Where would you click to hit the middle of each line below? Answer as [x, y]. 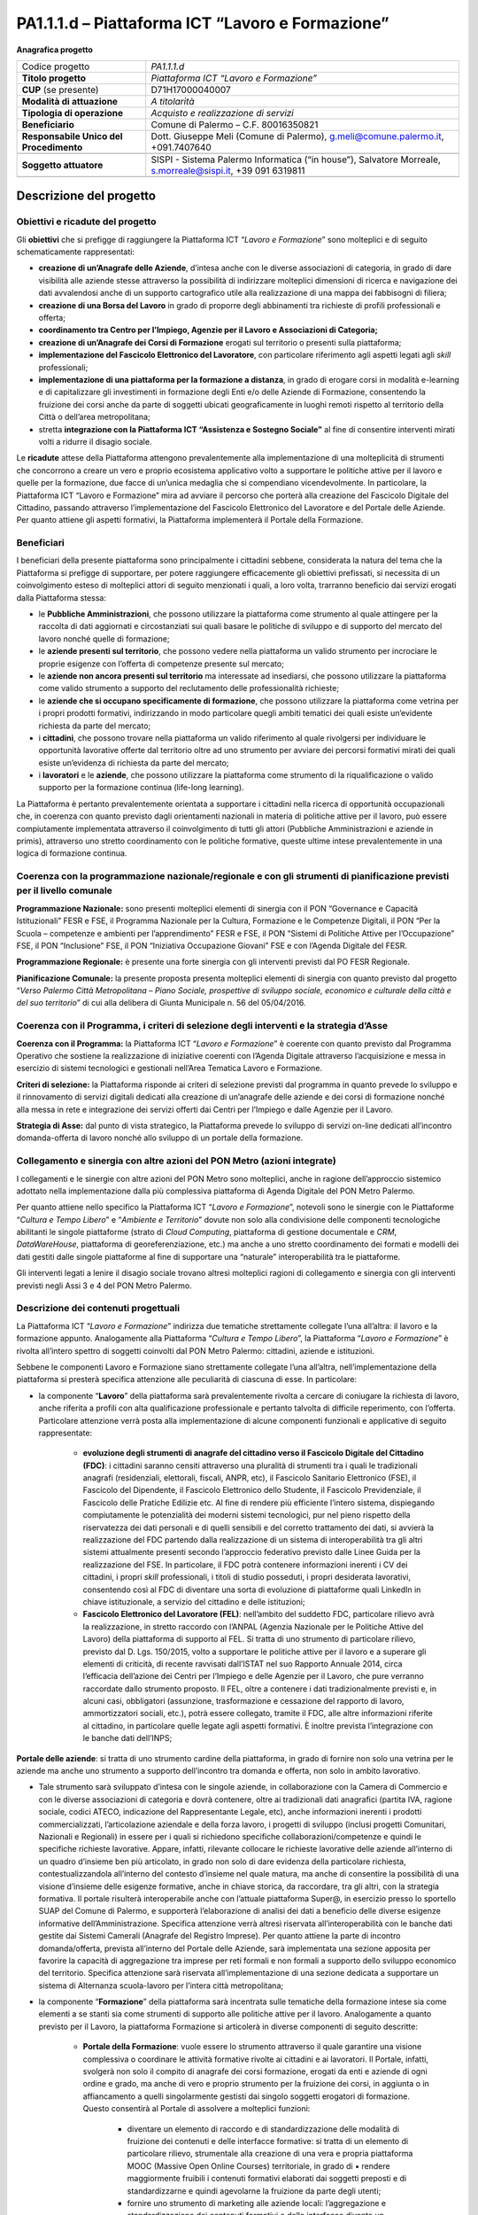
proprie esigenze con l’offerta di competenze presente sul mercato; [162, 664]
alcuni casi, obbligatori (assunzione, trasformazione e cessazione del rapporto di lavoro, [243, 1701]
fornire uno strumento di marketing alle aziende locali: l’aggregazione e [257, 2203]
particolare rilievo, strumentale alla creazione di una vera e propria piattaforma [270, 2154]
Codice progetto [56, 66]
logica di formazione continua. [72, 853]
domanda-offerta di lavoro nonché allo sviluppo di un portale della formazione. [160, 1138]
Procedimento [52, 147]
